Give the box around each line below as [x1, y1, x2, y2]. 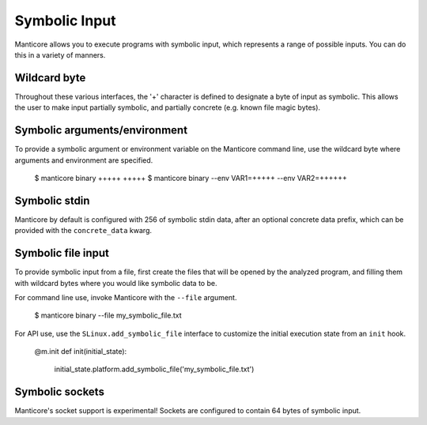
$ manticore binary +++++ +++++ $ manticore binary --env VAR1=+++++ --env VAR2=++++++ [34, 173, 348, 182]
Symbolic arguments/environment [14, 123, 188, 137]
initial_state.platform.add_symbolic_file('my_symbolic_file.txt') [54, 364, 255, 374]
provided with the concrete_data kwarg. [14, 226, 153, 235]
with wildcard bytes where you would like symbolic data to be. [14, 278, 217, 288]
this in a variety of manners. [14, 50, 106, 59]
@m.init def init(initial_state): [34, 347, 127, 356]
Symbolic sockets [14, 386, 104, 399]
